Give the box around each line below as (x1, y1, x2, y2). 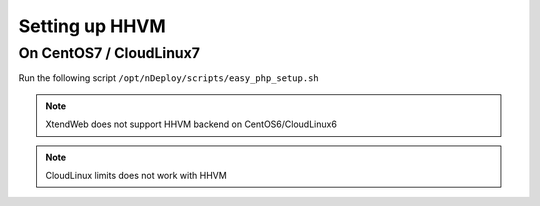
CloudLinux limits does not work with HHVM (45, 169, 227, 181)
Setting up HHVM (18, 15, 167, 37)
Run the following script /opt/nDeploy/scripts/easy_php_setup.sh (18, 72, 319, 84)
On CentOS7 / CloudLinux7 (18, 44, 200, 62)
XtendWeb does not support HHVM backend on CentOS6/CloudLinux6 (45, 118, 337, 130)
